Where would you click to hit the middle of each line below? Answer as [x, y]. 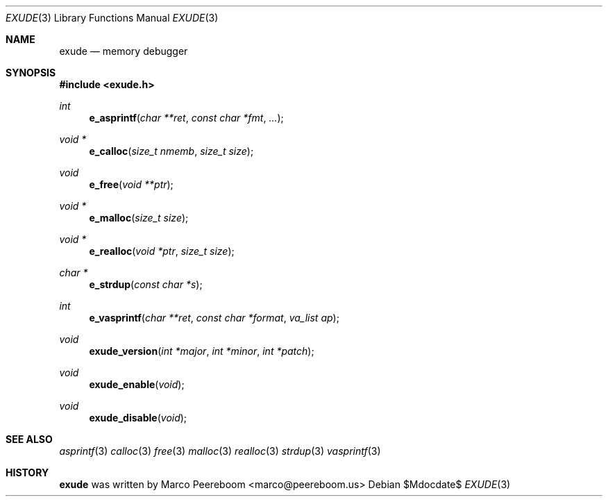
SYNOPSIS [31, 73]
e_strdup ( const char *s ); [146, 284]
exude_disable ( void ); [138, 418]
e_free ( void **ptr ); [131, 184]
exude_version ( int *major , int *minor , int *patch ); [202, 351]
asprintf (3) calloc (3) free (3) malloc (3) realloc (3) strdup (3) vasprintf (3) [220, 451]
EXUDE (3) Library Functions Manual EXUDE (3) [112, 18]
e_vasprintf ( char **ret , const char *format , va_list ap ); [214, 318]
